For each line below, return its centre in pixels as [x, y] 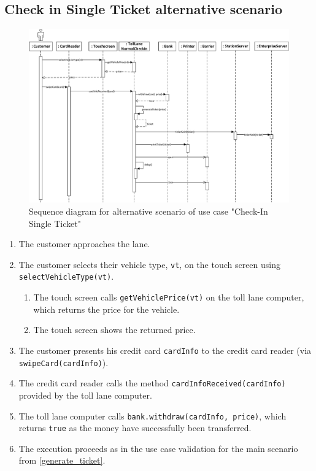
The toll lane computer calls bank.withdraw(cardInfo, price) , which [152, 415]
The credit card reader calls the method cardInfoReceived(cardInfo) [152, 383]
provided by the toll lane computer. [85, 395]
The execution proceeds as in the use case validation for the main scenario [158, 448]
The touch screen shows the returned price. [114, 330]
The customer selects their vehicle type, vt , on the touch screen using [150, 264]
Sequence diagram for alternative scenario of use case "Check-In [148, 211]
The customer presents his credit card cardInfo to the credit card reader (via [165, 350]
